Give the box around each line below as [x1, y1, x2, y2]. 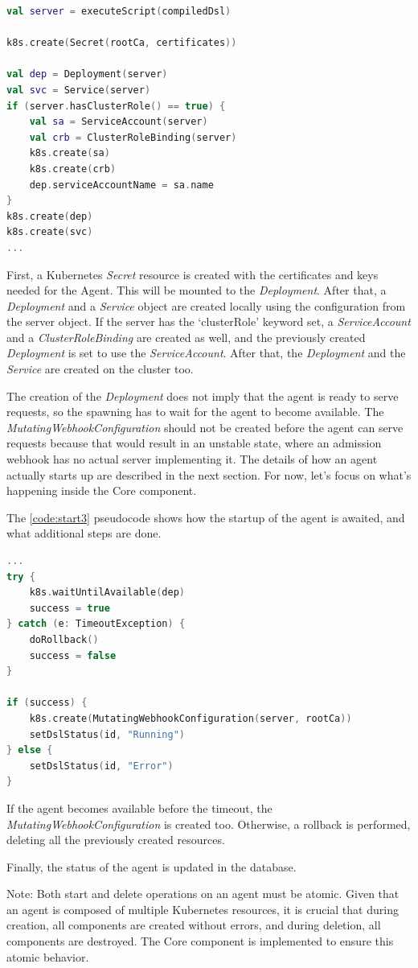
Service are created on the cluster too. [6, 360, 194, 377]
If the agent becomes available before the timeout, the [6, 799, 273, 816]
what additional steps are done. [6, 525, 162, 542]
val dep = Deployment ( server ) [6, 68, 168, 80]
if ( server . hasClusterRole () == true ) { [6, 100, 226, 112]
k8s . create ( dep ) [6, 210, 93, 222]
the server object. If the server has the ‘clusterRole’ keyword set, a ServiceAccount [6, 313, 411, 330]
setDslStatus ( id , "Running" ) [29, 728, 185, 740]
